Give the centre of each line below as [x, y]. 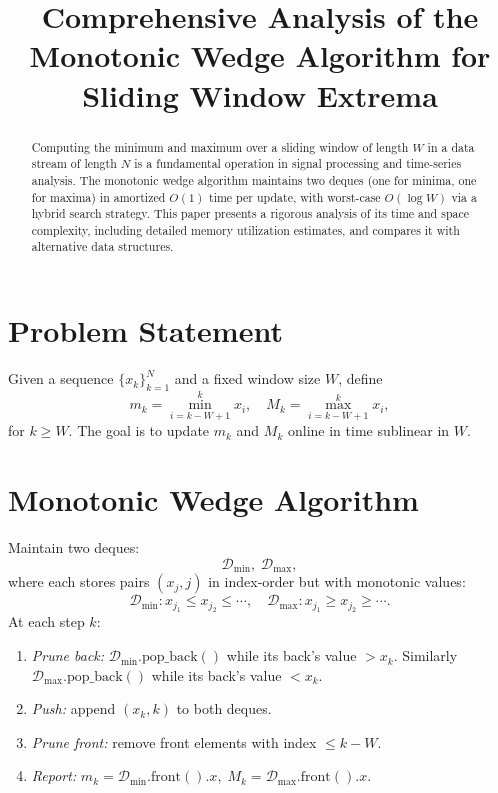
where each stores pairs [79, 581]
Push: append [73, 708]
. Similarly [425, 655]
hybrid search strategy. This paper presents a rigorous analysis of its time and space [250, 213]
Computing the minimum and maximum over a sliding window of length [220, 146]
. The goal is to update [139, 430]
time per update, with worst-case [295, 196]
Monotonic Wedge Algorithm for [260, 55]
